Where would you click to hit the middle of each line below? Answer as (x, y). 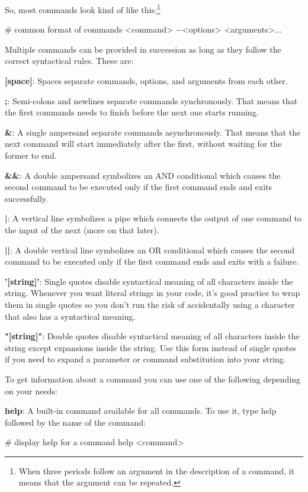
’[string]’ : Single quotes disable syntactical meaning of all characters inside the (149, 281)
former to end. (31, 155)
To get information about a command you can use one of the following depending (153, 379)
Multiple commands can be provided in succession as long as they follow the (143, 49)
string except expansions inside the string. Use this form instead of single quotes (150, 347)
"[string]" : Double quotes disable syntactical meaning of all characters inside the (152, 336)
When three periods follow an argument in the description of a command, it (156, 470)
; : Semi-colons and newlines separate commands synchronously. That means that (151, 100)
